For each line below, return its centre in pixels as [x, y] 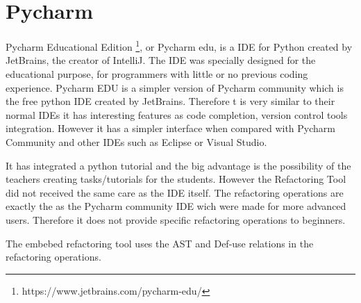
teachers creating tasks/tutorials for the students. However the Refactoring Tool [176, 179]
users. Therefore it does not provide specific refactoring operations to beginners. [176, 219]
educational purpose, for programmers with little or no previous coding [157, 73]
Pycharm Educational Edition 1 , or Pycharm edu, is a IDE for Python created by [179, 46]
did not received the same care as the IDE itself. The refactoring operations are [175, 192]
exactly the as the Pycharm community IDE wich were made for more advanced [176, 206]
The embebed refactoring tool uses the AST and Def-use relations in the [160, 243]
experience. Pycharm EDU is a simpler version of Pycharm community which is [175, 87]
